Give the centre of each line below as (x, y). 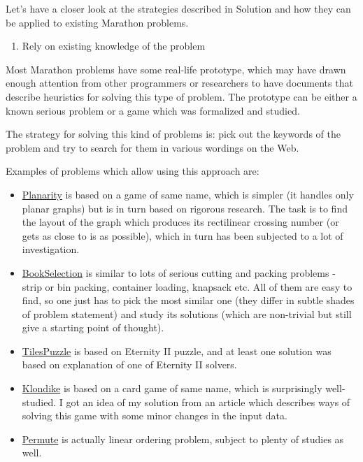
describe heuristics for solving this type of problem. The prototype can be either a (181, 96)
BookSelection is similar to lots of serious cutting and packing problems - (179, 272)
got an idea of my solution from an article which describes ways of (208, 402)
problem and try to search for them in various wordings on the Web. (152, 147)
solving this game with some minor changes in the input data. (155, 416)
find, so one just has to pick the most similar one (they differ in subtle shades (188, 300)
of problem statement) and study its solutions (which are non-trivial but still (187, 313)
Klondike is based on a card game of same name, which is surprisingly (172, 388)
